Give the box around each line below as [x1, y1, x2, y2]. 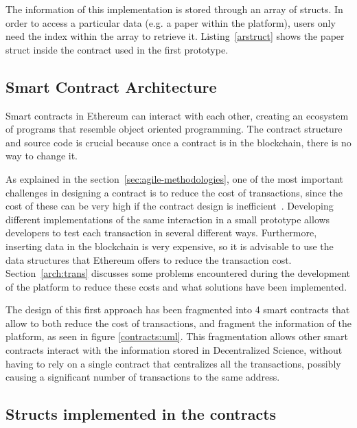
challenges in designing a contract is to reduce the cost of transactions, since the [5, 185, 343, 199]
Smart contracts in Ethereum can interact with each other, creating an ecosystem [5, 108, 349, 122]
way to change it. [5, 148, 78, 163]
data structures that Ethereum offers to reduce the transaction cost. [5, 252, 292, 267]
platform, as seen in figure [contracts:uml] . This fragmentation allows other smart [5, 329, 348, 343]
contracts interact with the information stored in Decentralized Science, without [5, 343, 343, 357]
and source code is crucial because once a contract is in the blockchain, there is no [5, 135, 352, 149]
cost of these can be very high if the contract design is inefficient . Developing [5, 199, 334, 213]
